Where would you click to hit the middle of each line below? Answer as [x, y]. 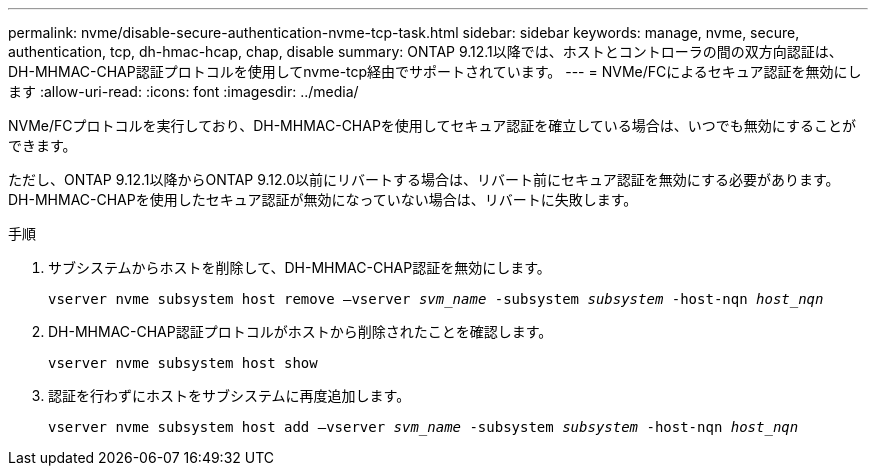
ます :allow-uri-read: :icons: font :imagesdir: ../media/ [183, 91]
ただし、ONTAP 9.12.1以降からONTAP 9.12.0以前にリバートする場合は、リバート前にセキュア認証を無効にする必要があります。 [424, 179]
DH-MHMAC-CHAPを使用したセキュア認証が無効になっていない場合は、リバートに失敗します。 [323, 199]
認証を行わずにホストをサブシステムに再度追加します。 [229, 395]
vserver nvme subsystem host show [183, 363]
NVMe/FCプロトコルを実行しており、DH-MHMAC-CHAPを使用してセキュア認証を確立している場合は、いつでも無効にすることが [432, 125]
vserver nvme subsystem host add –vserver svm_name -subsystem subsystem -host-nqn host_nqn [423, 427]
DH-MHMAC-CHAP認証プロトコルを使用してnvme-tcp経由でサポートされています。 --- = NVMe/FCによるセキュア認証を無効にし [435, 71]
